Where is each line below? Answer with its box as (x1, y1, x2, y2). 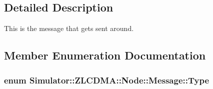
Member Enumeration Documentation (4, 47, 206, 63)
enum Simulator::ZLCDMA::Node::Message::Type (4, 73, 209, 86)
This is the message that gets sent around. (4, 23, 134, 33)
